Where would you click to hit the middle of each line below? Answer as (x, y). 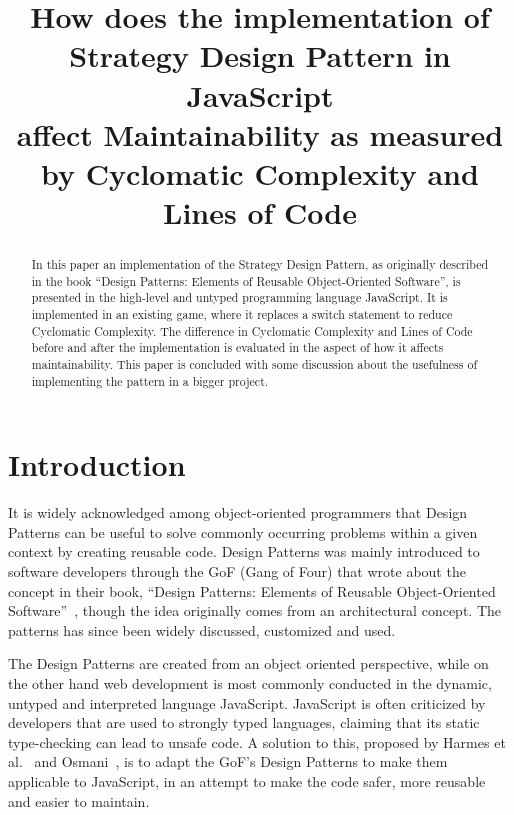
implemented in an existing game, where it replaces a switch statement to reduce (242, 314)
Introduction (97, 464)
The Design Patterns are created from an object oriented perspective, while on (248, 663)
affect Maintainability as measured (260, 133)
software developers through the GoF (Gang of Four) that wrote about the (237, 571)
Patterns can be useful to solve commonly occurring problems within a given (243, 531)
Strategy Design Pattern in (260, 55)
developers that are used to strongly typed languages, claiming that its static (244, 722)
